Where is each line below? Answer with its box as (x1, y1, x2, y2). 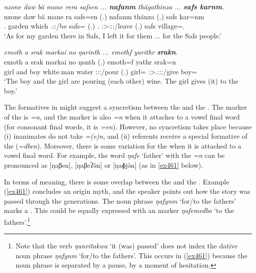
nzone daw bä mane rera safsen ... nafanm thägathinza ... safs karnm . (4, 1, 224, 11)
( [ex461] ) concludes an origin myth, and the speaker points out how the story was (4, 186, 251, 196)
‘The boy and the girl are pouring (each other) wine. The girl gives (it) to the (4, 76, 238, 86)
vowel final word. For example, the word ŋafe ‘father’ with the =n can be (4, 150, 224, 160)
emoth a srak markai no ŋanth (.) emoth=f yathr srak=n (4, 56, 176, 66)
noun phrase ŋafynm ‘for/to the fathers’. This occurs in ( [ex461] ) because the (15, 250, 248, 260)
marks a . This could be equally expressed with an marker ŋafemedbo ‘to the (4, 205, 234, 215)
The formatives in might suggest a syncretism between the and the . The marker (4, 102, 247, 112)
